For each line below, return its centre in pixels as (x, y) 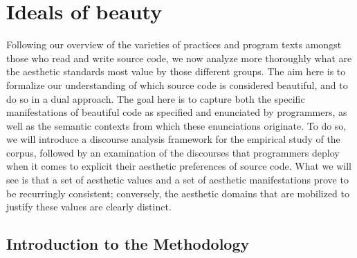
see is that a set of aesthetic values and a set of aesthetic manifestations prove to (177, 180)
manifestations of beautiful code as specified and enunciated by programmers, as (177, 112)
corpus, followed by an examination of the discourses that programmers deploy (173, 152)
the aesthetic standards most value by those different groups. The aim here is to (176, 71)
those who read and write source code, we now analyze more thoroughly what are (179, 58)
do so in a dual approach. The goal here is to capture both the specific (156, 98)
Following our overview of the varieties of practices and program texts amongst (174, 44)
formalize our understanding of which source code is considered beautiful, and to (177, 85)
